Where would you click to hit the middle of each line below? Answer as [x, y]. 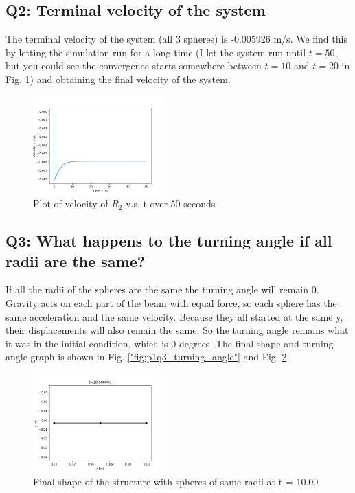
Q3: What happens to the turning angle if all [169, 241]
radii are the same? [76, 261]
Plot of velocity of [71, 204]
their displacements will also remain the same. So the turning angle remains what [177, 330]
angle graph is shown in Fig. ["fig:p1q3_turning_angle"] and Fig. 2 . [148, 357]
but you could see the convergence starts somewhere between [134, 66]
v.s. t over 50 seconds [171, 204]
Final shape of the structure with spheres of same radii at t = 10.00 [176, 481]
